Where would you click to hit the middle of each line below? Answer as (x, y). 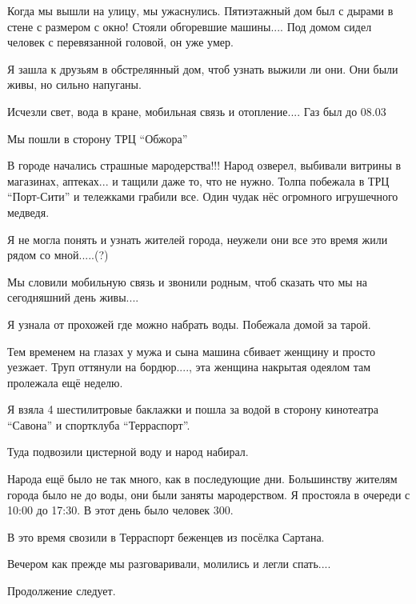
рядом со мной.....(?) (58, 255)
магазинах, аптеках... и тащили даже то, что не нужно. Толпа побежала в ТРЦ (198, 180)
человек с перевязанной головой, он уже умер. (120, 42)
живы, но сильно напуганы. (74, 84)
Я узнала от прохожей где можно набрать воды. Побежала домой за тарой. (189, 324)
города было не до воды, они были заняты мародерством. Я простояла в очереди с (209, 494)
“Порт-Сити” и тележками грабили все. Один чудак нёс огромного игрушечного (203, 196)
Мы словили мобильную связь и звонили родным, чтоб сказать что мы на (188, 281)
